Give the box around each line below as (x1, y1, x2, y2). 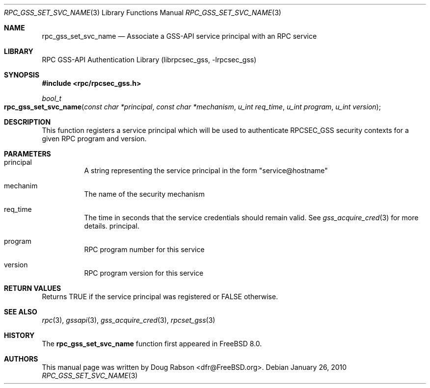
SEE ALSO (4, 308, 37, 316)
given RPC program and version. (42, 134, 147, 143)
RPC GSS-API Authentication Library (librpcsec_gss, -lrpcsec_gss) (42, 55, 257, 64)
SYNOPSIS (4, 71, 40, 79)
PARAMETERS (4, 150, 51, 158)
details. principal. (84, 222, 139, 230)
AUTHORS (4, 355, 38, 363)
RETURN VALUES (4, 284, 61, 292)
